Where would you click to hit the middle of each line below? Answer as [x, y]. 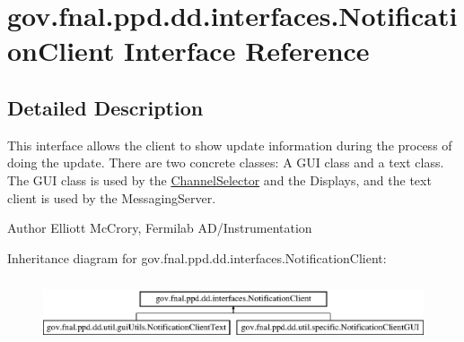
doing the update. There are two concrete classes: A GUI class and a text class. [226, 162]
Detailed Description [105, 107]
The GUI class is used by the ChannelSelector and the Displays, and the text [219, 180]
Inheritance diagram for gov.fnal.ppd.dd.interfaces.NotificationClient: [197, 257]
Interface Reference [247, 51]
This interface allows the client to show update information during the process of [230, 145]
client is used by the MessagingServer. [112, 197]
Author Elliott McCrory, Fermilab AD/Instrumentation [160, 228]
